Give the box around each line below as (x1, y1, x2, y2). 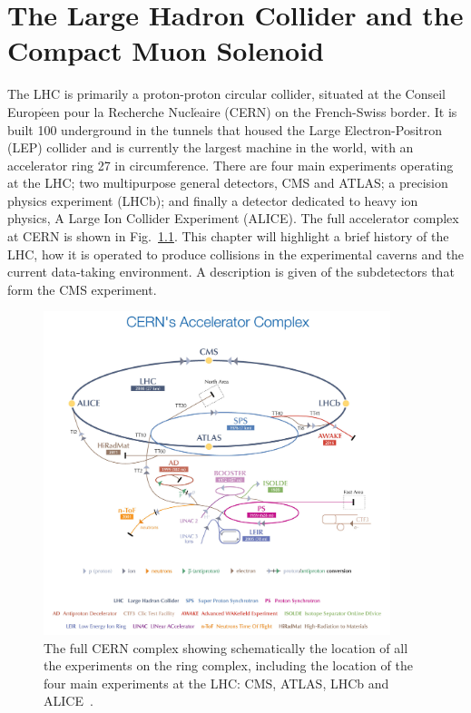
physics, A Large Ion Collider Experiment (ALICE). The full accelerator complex (7, 209, 459, 228)
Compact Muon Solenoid (7, 32, 324, 69)
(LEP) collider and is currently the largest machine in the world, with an (7, 138, 414, 157)
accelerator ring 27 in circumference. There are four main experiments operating (7, 155, 454, 174)
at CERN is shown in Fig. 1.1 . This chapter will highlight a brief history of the (7, 227, 449, 246)
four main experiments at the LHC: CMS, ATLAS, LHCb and (44, 673, 389, 692)
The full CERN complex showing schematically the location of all (44, 638, 408, 657)
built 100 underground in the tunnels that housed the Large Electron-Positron (7, 120, 443, 139)
